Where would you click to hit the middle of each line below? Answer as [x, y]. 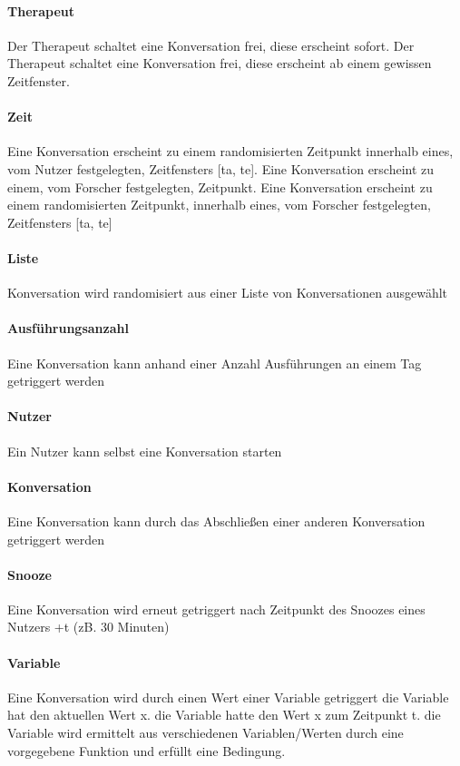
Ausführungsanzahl [68, 328]
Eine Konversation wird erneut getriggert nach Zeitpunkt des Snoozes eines [216, 609]
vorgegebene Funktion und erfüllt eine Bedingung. [147, 750]
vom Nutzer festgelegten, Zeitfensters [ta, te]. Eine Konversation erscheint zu [221, 168]
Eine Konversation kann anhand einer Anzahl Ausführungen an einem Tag [215, 363]
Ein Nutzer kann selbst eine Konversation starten [145, 451]
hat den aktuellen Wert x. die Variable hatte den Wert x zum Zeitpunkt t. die [224, 715]
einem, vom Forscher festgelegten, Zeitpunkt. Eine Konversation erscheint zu [220, 187]
